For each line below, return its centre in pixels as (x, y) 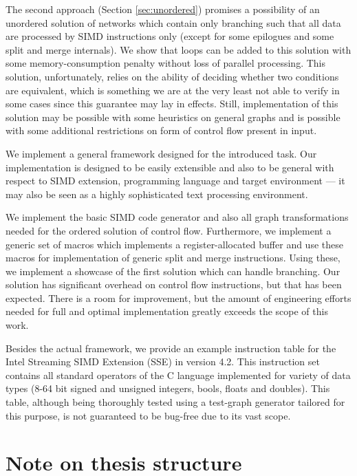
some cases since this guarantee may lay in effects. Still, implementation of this (172, 104)
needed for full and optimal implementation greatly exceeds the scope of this (167, 311)
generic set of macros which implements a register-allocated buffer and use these (174, 244)
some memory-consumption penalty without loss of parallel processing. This (165, 63)
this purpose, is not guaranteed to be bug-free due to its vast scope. (148, 415)
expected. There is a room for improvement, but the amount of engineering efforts (178, 297)
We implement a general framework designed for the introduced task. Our (161, 153)
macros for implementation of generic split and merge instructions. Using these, (173, 258)
